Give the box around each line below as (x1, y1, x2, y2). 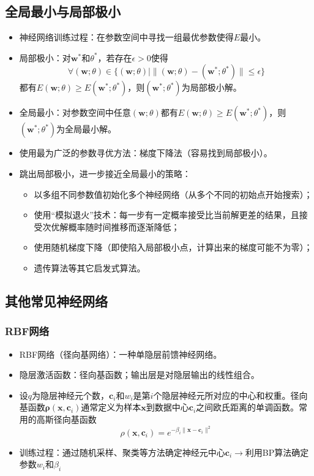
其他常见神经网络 (5, 291, 108, 310)
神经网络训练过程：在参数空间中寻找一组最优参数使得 (19, 31, 234, 43)
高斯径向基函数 (36, 412, 97, 425)
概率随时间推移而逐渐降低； (68, 220, 180, 233)
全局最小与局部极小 (5, 2, 121, 21)
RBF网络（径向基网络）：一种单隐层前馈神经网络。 (19, 347, 222, 360)
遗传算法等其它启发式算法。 (34, 261, 146, 274)
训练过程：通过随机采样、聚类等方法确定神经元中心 (19, 445, 225, 458)
